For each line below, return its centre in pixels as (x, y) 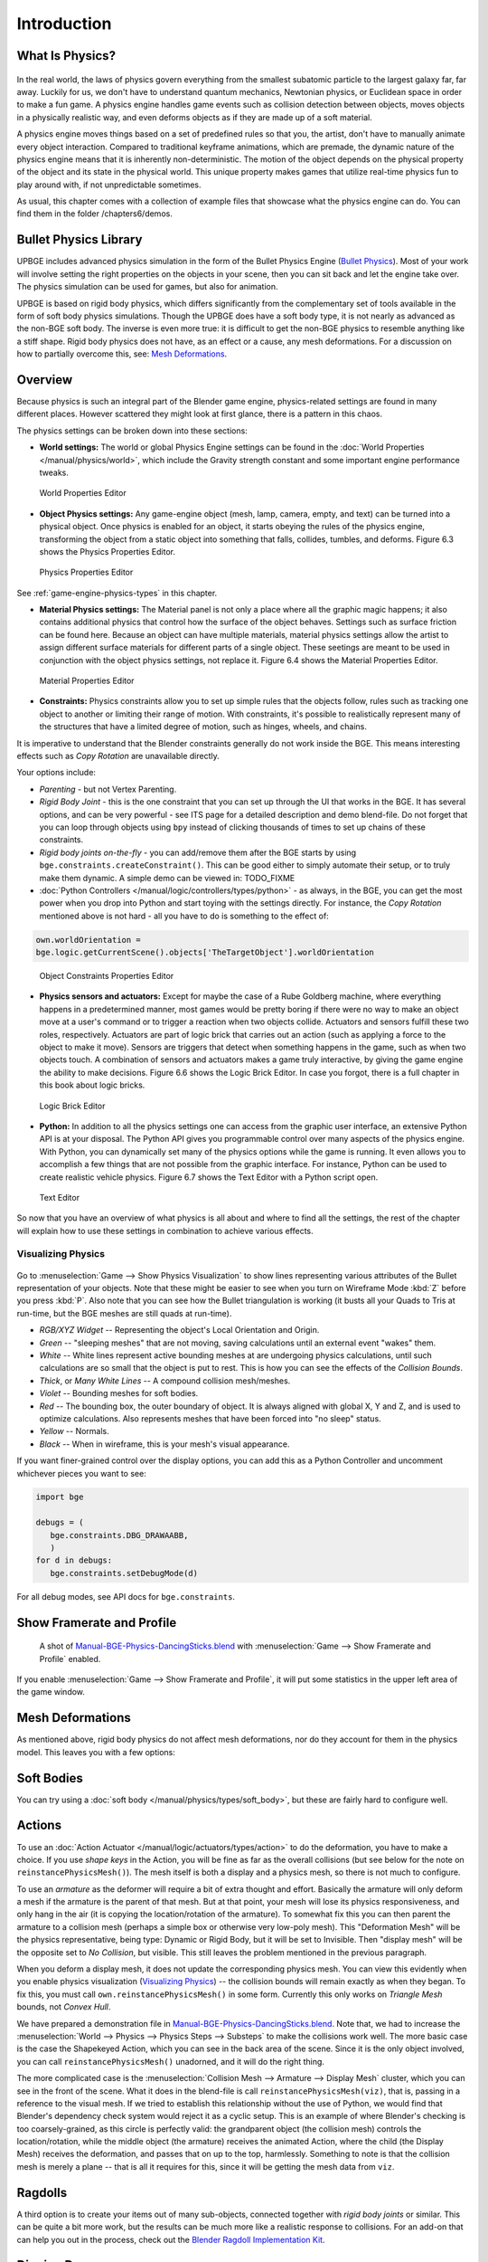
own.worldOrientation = (89, 940)
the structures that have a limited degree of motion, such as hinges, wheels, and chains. (203, 727)
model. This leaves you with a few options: (96, 1752)
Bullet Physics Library (80, 240)
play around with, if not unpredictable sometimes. (109, 185)
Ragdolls (42, 2193)
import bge (60, 1497)
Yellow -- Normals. (74, 1431)
